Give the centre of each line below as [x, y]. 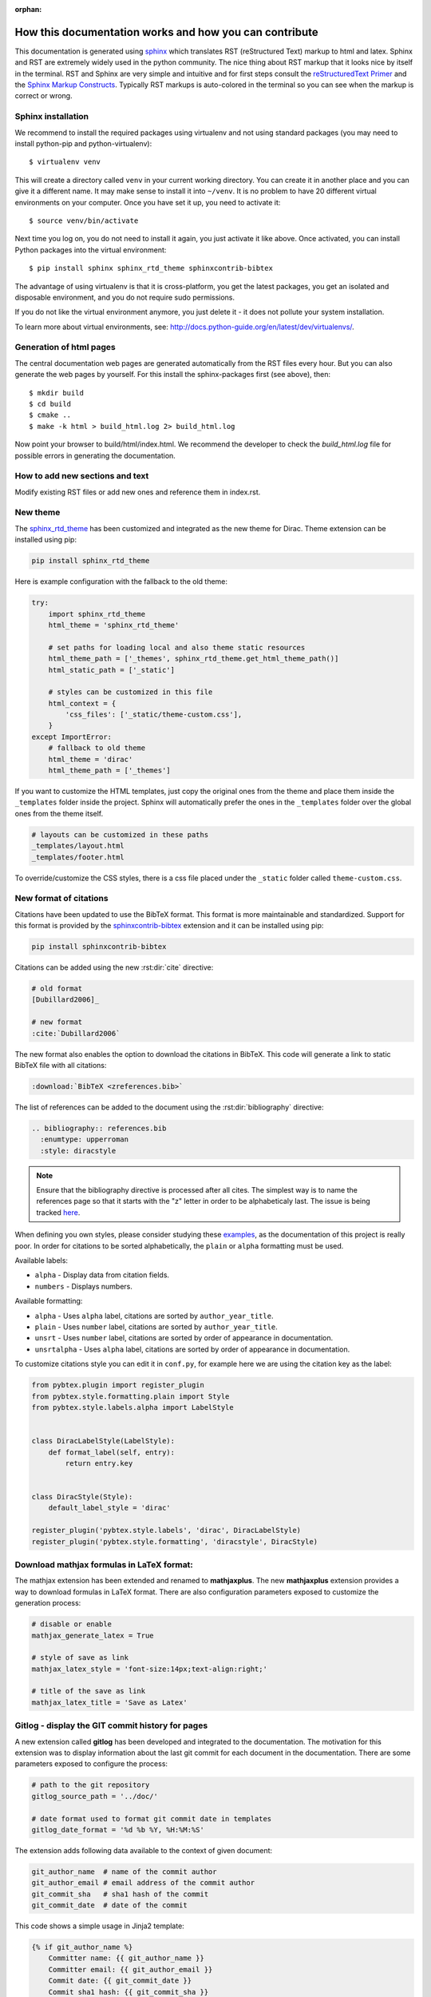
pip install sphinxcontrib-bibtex [99, 947]
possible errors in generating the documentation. [95, 455]
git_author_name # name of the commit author [124, 1872]
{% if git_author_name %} [82, 1947]
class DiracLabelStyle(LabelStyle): [103, 1441]
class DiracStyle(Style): [82, 1497]
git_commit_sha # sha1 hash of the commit [120, 1894]
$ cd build [50, 404]
